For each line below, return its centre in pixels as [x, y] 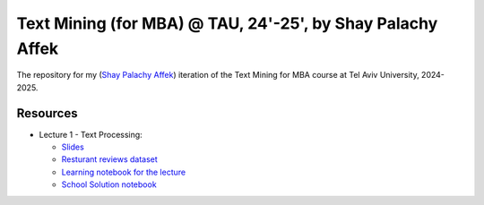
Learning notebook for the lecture [124, 172]
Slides [73, 147]
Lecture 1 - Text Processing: [91, 134]
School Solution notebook [109, 184]
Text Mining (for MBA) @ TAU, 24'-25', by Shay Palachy [227, 23]
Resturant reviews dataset [110, 159]
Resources [47, 113]
